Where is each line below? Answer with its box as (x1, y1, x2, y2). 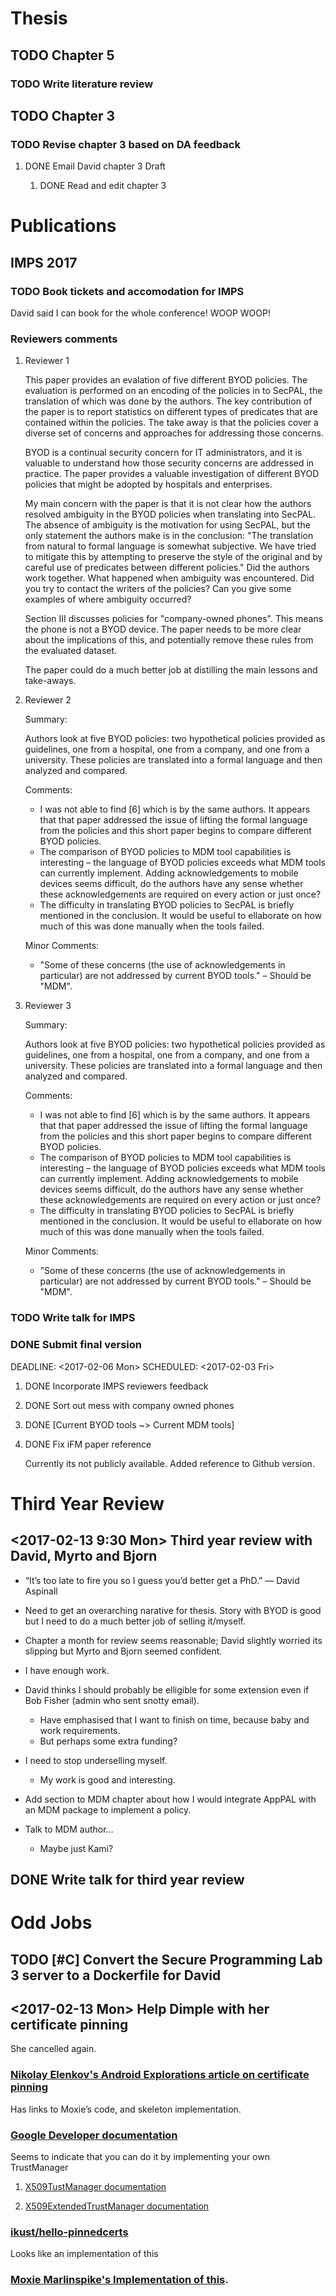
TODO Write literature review (10, 77, 154, 91)
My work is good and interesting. (39, 1773, 176, 1786)
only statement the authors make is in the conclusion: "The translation (24, 530, 314, 542)
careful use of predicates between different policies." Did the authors (24, 562, 310, 574)
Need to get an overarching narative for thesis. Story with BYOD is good (24, 1604, 322, 1616)
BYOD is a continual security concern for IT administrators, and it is (24, 447, 303, 459)
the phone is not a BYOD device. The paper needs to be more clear (24, 623, 302, 636)
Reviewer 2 (24, 694, 72, 706)
